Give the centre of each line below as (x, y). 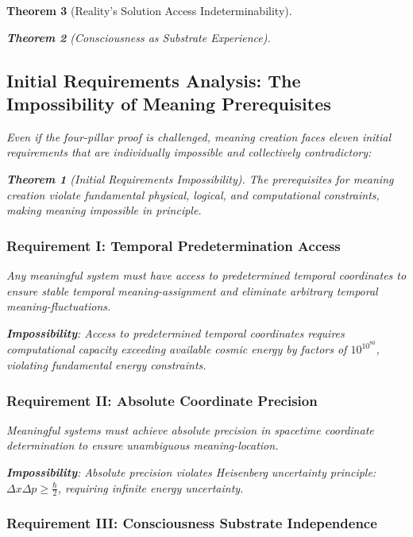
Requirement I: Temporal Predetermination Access (174, 245)
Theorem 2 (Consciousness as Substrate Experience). (139, 37)
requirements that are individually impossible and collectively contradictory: (189, 152)
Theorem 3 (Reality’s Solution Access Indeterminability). (149, 10)
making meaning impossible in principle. (104, 210)
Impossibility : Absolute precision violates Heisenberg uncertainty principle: (191, 472)
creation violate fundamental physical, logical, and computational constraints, (193, 194)
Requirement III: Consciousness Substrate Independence (192, 523)
